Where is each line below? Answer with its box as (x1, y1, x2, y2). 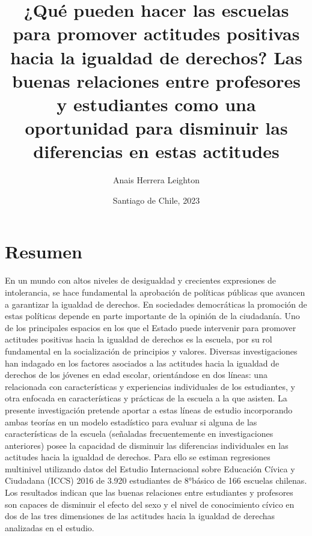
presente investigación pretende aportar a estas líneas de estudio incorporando (5, 403, 293, 416)
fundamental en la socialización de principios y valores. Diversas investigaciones (5, 344, 298, 357)
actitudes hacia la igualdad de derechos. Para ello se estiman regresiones (5, 451, 271, 463)
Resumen (5, 239, 82, 264)
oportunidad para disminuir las (25, 115, 288, 140)
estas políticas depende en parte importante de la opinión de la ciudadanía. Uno (5, 309, 300, 322)
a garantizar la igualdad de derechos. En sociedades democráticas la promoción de (5, 297, 307, 310)
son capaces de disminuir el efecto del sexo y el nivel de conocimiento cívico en (5, 498, 295, 510)
